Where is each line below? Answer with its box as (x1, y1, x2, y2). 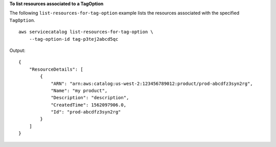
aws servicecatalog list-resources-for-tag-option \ (18, 29, 153, 35)
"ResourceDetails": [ (29, 66, 84, 72)
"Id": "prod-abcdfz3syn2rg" (51, 109, 121, 115)
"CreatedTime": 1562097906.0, (51, 102, 127, 108)
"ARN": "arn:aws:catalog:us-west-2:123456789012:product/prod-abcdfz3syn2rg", (51, 80, 253, 86)
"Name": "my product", (51, 87, 108, 94)
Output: (9, 47, 26, 53)
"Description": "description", (51, 95, 129, 101)
